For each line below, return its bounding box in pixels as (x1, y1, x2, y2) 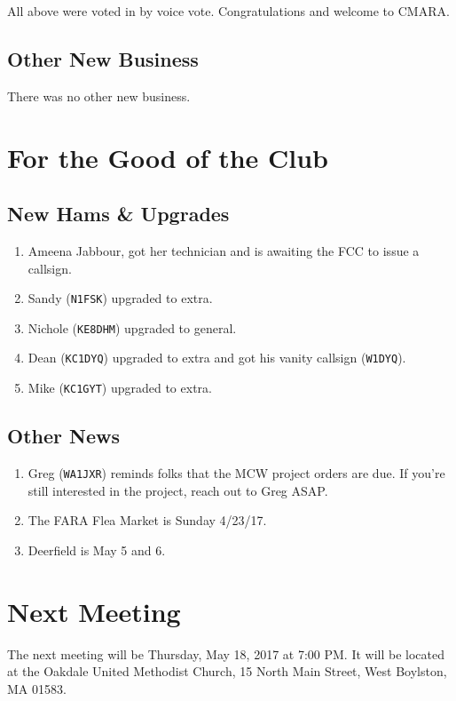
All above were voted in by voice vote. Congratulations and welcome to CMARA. (7, 2, 450, 20)
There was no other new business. (7, 86, 191, 105)
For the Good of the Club (7, 139, 329, 175)
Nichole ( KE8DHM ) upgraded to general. (28, 318, 237, 337)
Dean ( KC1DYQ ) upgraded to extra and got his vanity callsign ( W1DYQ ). (28, 348, 406, 367)
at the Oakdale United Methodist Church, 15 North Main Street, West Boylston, (7, 662, 447, 681)
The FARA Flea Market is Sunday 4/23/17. (28, 511, 267, 530)
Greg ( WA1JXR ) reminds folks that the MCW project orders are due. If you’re (28, 463, 445, 482)
